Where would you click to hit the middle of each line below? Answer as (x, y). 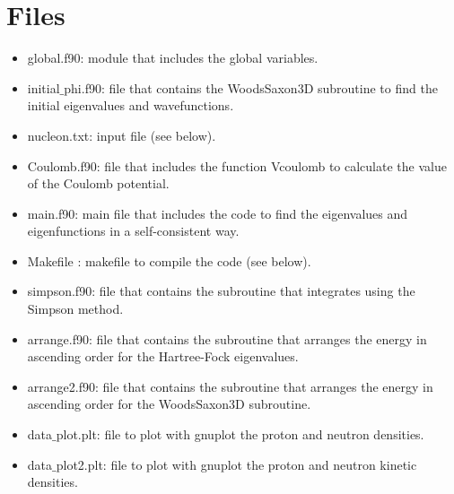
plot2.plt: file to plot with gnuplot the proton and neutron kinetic (236, 464)
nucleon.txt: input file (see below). (122, 135)
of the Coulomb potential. (98, 183)
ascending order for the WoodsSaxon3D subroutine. (169, 404)
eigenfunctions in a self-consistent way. (133, 231)
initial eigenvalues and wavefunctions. (131, 105)
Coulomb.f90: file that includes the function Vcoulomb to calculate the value (237, 165)
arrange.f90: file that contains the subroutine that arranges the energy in (227, 338)
